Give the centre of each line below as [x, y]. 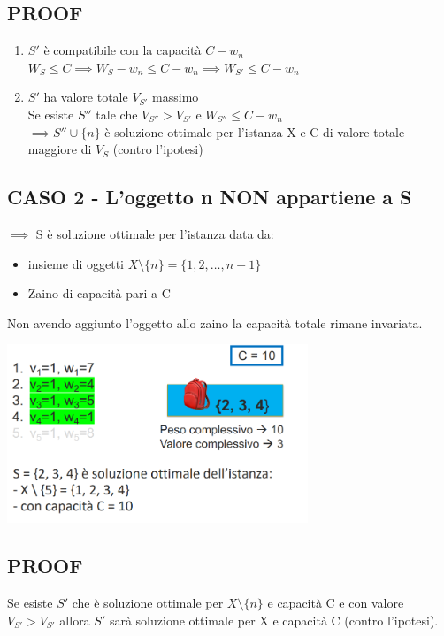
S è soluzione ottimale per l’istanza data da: [155, 233]
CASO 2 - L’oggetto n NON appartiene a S [210, 197]
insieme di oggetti [76, 263]
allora [75, 620]
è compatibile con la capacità [122, 50]
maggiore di [60, 149]
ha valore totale [86, 97]
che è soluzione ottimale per [148, 603]
